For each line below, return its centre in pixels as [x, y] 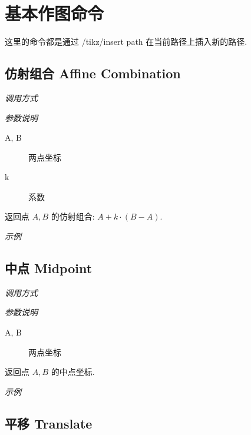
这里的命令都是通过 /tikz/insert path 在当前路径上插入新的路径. [126, 41]
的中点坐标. [73, 372]
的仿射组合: [73, 216]
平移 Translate [49, 423]
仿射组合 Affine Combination [93, 73]
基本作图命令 [55, 13]
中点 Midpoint [49, 268]
